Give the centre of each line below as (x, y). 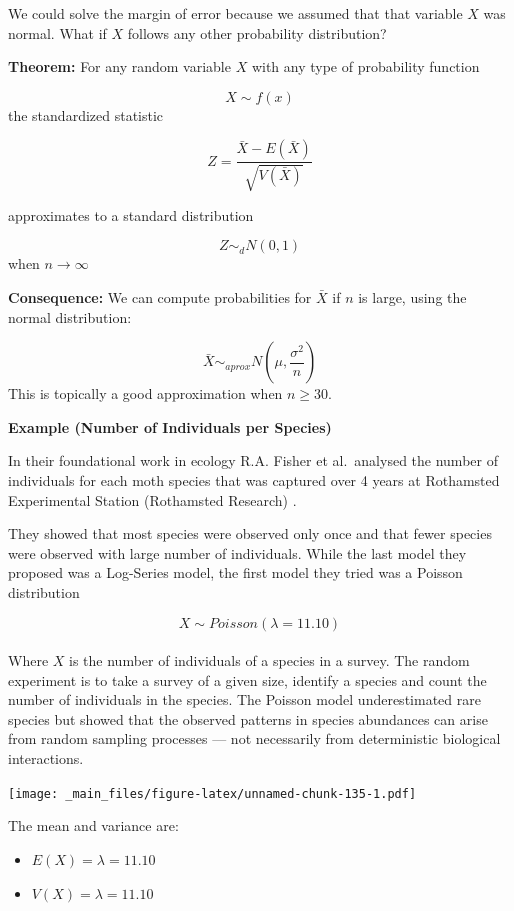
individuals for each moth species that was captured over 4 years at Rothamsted (254, 479)
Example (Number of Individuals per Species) (170, 426)
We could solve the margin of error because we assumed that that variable (235, 13)
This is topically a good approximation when (145, 393)
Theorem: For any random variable (119, 66)
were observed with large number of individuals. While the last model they (237, 552)
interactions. (46, 758)
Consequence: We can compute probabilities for (160, 296)
